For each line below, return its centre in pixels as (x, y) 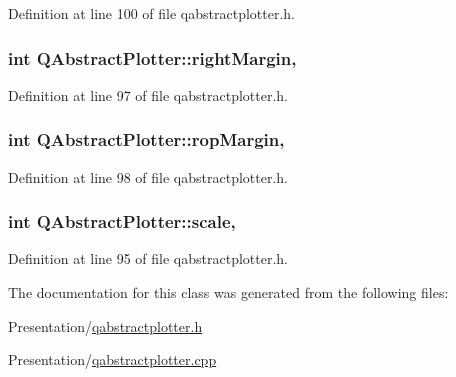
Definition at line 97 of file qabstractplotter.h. (148, 94)
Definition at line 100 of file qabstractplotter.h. (151, 13)
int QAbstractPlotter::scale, (122, 221)
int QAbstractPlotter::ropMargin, (146, 139)
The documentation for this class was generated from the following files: (228, 292)
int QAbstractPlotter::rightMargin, (152, 57)
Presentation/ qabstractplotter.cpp (112, 359)
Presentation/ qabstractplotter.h (105, 325)
